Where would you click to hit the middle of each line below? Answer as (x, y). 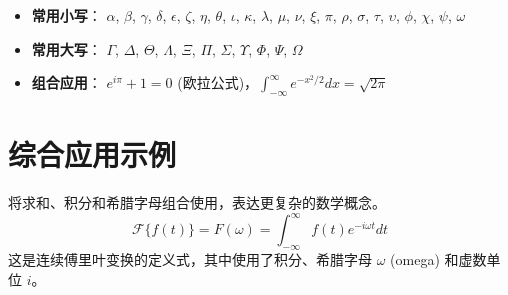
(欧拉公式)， (218, 82)
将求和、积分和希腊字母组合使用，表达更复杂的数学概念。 (197, 202)
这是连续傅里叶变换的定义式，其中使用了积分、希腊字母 (190, 259)
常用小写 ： (66, 15)
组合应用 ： (66, 82)
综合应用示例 (92, 154)
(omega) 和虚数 (438, 259)
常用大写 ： (66, 48)
